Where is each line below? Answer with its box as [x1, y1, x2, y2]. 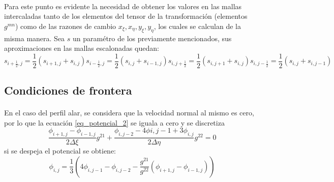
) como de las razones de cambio [15, 20, 116, 31]
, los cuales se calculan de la [154, 20, 241, 31]
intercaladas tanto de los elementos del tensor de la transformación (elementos [4, 11, 248, 21]
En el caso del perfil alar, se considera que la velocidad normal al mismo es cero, [4, 107, 254, 118]
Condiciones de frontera [4, 82, 132, 98]
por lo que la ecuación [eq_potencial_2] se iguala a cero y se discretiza [4, 117, 225, 128]
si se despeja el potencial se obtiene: [4, 145, 116, 156]
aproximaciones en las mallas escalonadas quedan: [4, 43, 159, 53]
